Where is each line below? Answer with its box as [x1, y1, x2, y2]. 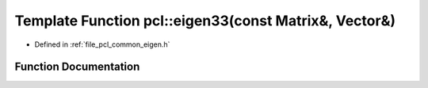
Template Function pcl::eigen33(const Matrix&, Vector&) [14, 12, 396, 29]
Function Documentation [14, 60, 140, 74]
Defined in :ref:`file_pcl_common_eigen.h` [34, 40, 170, 49]
